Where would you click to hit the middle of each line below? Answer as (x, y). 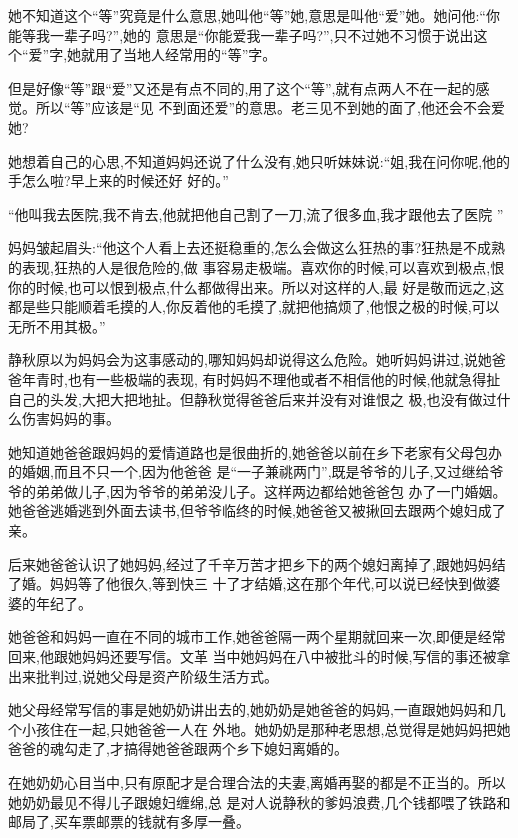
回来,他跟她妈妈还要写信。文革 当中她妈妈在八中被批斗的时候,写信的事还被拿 (259, 656)
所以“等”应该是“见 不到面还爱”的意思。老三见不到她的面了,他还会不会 (263, 107)
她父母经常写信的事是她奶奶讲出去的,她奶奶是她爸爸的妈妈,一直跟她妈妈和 (250, 709)
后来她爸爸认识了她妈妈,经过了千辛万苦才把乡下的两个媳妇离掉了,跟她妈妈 (250, 563)
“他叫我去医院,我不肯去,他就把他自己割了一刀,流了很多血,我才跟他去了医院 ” (256, 213)
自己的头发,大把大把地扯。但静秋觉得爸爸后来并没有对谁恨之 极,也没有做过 (252, 398)
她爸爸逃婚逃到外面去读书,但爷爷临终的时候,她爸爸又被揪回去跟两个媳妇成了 (257, 510)
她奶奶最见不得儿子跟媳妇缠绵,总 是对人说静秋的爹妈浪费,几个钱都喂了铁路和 (259, 801)
